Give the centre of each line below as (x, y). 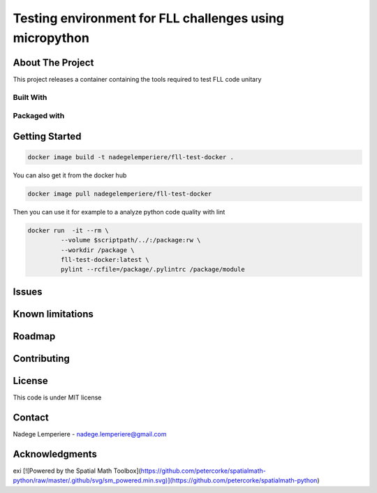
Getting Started (47, 136)
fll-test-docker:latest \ (105, 260)
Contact (31, 417)
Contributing (41, 359)
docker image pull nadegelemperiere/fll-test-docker (120, 193)
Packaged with (39, 116)
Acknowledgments (55, 454)
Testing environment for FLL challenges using (148, 18)
